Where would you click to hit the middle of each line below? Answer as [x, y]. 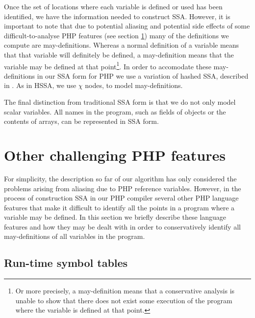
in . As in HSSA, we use [40, 85]
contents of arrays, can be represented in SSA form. [81, 121]
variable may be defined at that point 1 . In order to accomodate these [108, 65]
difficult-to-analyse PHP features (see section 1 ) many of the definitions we [116, 35]
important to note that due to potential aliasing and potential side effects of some [127, 26]
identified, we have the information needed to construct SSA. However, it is [117, 16]
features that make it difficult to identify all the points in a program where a [119, 207]
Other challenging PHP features [115, 155]
